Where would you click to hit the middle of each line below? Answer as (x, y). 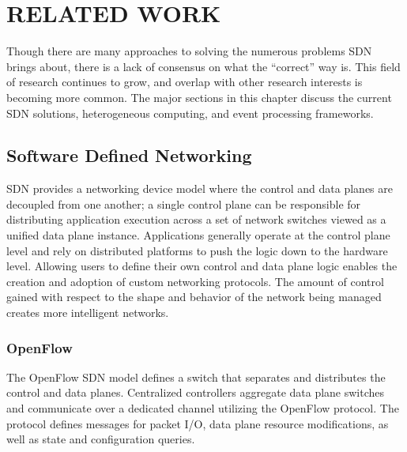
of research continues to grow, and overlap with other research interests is (185, 82)
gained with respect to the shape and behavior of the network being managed (194, 297)
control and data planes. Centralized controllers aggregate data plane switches (196, 392)
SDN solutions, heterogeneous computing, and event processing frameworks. (190, 113)
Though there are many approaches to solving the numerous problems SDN (189, 51)
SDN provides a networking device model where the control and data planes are (200, 188)
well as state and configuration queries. (101, 439)
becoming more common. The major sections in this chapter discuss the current (199, 97)
